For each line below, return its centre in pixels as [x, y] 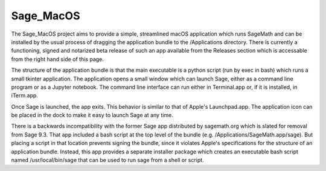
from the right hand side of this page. [57, 59]
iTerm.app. [25, 95]
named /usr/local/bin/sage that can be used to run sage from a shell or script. [108, 160]
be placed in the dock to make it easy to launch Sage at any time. [92, 115]
